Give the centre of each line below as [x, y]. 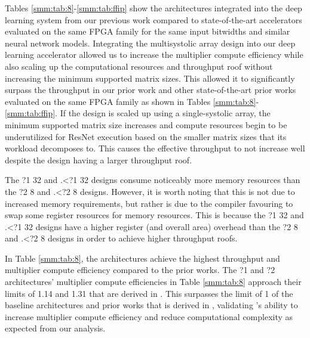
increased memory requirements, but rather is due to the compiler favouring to [149, 203]
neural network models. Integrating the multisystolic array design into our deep [150, 43]
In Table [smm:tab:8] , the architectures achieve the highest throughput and [142, 258]
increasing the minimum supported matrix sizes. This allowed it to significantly [150, 78]
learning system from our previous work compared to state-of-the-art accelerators [154, 19]
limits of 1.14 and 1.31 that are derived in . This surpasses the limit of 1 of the [149, 293]
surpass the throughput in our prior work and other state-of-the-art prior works [151, 90]
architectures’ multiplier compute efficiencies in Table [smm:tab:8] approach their [153, 282]
